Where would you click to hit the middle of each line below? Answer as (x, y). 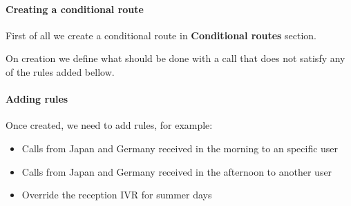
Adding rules (37, 99)
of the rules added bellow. (60, 71)
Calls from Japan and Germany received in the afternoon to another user (177, 171)
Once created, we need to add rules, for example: (109, 125)
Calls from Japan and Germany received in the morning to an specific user (180, 148)
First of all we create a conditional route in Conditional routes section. (161, 35)
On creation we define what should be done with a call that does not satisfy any (175, 58)
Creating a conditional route (75, 9)
